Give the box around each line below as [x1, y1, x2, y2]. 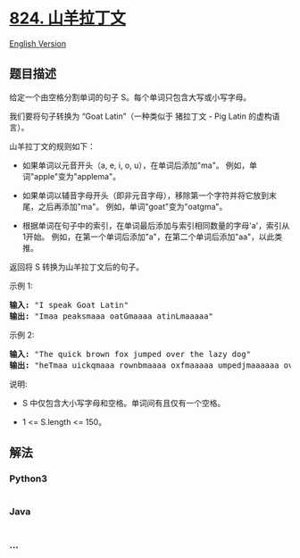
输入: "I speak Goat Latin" [9, 300, 129, 310]
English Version [9, 37, 67, 49]
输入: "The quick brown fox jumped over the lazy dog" [9, 349, 252, 359]
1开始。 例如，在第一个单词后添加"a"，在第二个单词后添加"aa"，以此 [21, 231, 275, 242]
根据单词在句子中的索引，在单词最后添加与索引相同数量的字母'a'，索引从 [21, 220, 290, 230]
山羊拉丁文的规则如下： [9, 140, 96, 152]
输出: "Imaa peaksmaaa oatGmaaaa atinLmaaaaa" [9, 311, 214, 321]
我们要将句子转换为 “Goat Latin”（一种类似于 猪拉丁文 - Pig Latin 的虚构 [9, 111, 272, 121]
